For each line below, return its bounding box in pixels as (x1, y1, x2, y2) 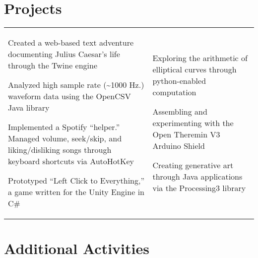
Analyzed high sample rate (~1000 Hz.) (8, 79, 144, 91)
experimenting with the (152, 117, 234, 129)
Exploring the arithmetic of (152, 52, 248, 64)
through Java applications (152, 171, 243, 183)
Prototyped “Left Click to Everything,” (8, 175, 145, 187)
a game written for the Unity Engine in (8, 186, 144, 198)
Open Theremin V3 (152, 129, 220, 140)
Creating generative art (152, 159, 234, 171)
